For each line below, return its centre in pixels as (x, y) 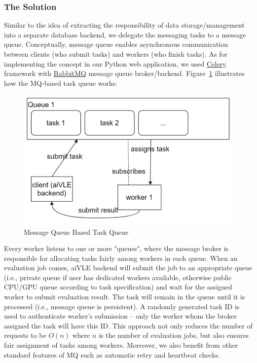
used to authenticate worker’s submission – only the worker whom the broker (120, 316)
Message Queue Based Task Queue (76, 232)
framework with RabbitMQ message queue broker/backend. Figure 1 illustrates (124, 73)
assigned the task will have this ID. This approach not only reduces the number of (128, 325)
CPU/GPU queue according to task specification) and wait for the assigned (118, 287)
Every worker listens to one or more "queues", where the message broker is (116, 248)
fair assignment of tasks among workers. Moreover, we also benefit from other (121, 345)
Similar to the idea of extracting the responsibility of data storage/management (124, 25)
